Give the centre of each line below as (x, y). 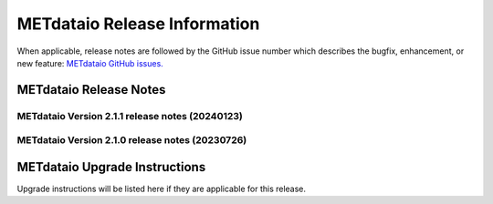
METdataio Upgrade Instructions (111, 167)
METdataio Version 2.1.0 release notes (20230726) (132, 140)
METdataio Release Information (138, 24)
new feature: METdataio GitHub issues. (90, 63)
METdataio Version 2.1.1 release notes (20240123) (130, 116)
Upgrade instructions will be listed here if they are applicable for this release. (161, 189)
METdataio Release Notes (91, 90)
